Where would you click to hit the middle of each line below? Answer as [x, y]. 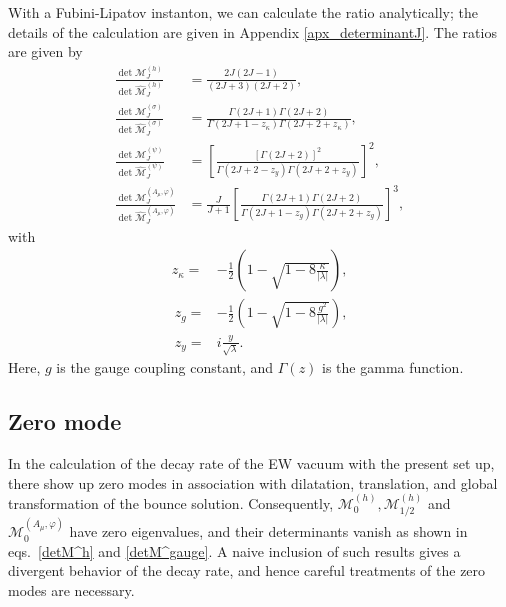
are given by [45, 51]
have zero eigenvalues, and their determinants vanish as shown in [268, 531]
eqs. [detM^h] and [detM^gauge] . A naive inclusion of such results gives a [234, 550]
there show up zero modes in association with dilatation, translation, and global [253, 482]
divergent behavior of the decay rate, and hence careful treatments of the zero [247, 570]
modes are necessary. [71, 590]
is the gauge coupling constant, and [165, 367]
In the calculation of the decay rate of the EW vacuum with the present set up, [251, 463]
